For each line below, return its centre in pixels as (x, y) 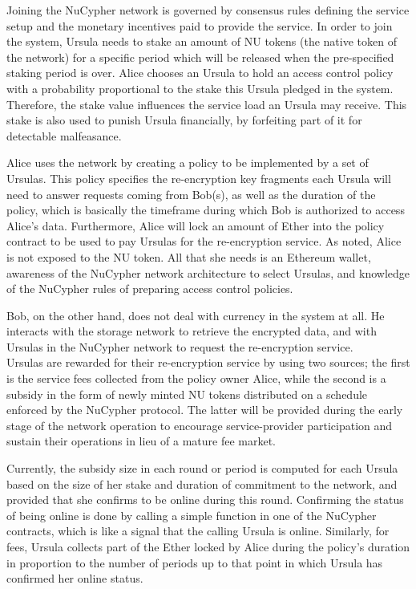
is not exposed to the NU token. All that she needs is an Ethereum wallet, (189, 256)
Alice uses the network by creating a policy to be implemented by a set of (188, 162)
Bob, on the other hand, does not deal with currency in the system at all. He (196, 315)
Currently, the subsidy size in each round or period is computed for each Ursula (202, 468)
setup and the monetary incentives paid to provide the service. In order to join (200, 25)
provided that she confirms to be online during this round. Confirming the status (205, 500)
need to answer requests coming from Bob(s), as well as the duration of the (191, 194)
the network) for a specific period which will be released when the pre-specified (200, 57)
